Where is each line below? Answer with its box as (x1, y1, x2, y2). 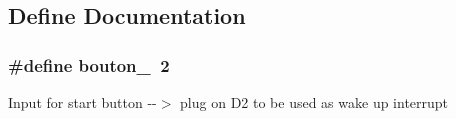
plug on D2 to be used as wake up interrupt (180, 92, 449, 112)
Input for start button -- (8, 92, 157, 112)
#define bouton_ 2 (8, 52, 170, 77)
